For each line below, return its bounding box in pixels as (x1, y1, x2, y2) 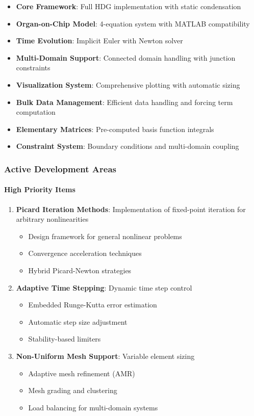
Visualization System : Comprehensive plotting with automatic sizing (16, 79, 240, 90)
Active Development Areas (4, 162, 116, 175)
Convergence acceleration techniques (28, 248, 142, 258)
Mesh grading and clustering (28, 385, 117, 396)
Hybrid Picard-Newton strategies (28, 265, 132, 275)
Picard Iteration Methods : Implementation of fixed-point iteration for (16, 203, 246, 214)
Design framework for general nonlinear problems (28, 230, 182, 241)
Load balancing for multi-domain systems (28, 402, 158, 412)
